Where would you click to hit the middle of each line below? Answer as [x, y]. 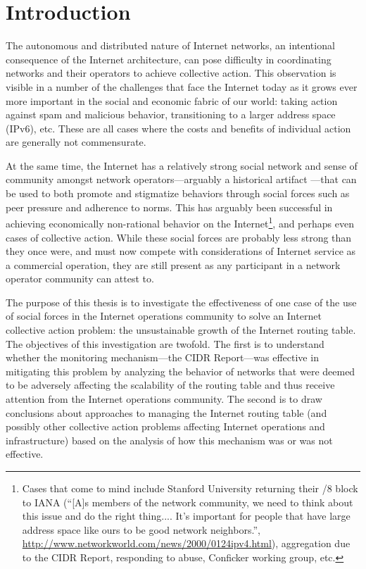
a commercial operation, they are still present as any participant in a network [173, 264]
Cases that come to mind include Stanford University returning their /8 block [190, 488]
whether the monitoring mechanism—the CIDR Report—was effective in [162, 357]
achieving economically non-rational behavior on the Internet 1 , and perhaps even [180, 222]
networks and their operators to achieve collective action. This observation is [171, 73]
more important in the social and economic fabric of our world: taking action [172, 100]
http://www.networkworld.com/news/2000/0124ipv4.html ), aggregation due [186, 543]
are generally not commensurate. [76, 142]
